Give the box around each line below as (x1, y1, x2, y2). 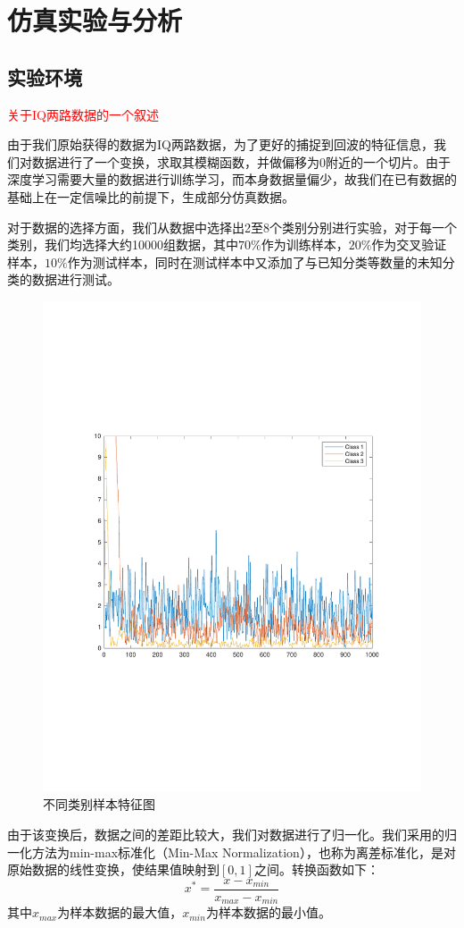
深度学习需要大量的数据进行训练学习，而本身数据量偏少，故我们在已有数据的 (7, 170, 457, 189)
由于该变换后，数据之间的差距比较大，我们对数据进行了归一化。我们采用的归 (7, 825, 457, 843)
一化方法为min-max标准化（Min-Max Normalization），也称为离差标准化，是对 (7, 842, 456, 861)
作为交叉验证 (371, 235, 447, 254)
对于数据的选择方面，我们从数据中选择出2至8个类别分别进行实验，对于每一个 (7, 217, 457, 236)
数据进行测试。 (31, 270, 120, 289)
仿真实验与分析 (7, 2, 183, 38)
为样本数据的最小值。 (205, 903, 331, 922)
